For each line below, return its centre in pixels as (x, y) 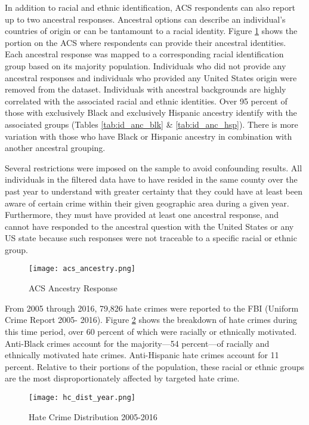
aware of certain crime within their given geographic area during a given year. (147, 203)
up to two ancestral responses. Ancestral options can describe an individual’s (145, 19)
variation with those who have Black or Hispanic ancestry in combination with (149, 136)
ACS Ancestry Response (73, 288)
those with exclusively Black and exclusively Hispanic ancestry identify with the (151, 113)
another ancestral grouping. (55, 148)
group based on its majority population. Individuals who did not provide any (146, 65)
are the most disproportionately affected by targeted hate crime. (122, 378)
